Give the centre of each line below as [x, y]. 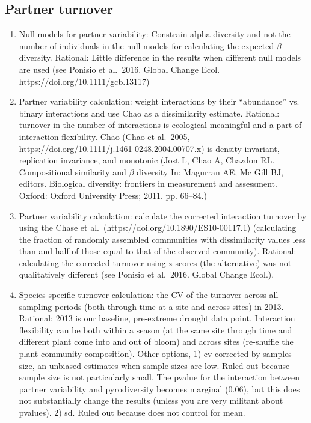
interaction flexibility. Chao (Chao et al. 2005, [104, 136]
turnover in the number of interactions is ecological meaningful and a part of [160, 125]
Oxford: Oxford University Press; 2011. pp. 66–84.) [113, 195]
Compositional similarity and [72, 172]
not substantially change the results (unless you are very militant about [151, 400]
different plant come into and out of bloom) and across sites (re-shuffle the [156, 342]
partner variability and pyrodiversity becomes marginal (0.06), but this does [159, 388]
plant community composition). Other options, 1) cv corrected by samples [155, 354]
